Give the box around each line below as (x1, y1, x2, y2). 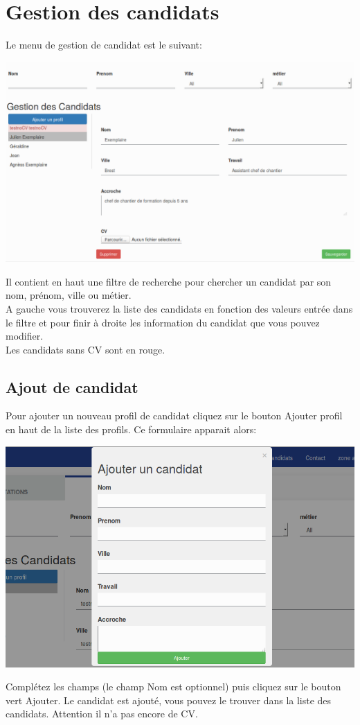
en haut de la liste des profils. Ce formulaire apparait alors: (6, 422, 257, 437)
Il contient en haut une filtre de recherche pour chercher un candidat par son (6, 274, 332, 288)
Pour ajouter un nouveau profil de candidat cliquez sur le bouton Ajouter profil (6, 408, 343, 423)
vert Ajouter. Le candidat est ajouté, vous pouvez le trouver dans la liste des (6, 692, 332, 707)
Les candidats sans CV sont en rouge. (6, 342, 165, 356)
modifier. (6, 329, 44, 343)
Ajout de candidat (6, 376, 138, 397)
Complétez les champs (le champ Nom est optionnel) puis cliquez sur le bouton (6, 679, 341, 694)
